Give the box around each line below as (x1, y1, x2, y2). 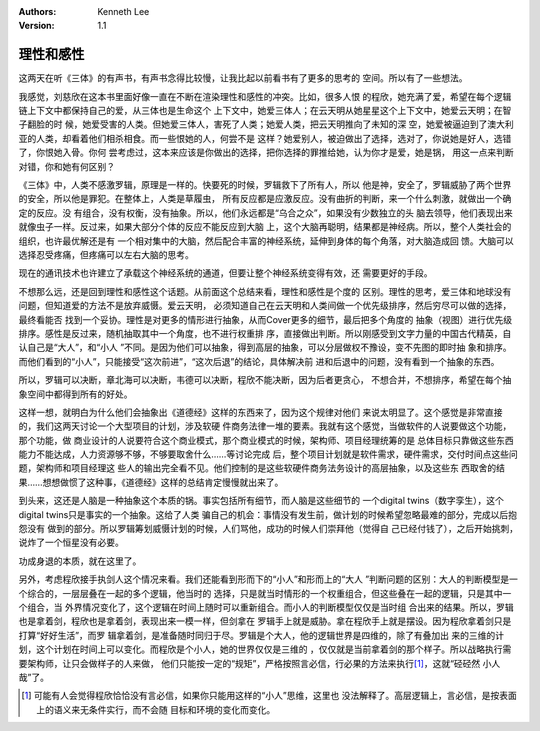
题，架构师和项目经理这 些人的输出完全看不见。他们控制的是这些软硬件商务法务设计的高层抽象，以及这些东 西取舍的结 (18, 462, 505, 474)
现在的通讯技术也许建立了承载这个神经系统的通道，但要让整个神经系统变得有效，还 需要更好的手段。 (18, 267, 433, 279)
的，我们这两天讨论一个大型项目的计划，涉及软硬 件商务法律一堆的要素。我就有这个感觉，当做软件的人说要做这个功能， (18, 420, 512, 432)
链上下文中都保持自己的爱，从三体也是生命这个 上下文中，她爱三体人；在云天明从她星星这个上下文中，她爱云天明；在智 (18, 105, 512, 117)
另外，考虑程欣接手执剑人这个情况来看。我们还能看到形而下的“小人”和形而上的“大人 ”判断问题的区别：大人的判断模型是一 (18, 573, 519, 585)
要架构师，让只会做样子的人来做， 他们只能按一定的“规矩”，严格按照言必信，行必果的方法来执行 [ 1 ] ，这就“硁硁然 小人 (18, 657, 501, 669)
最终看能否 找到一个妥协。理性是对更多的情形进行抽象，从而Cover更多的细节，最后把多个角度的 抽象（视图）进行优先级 (18, 313, 513, 325)
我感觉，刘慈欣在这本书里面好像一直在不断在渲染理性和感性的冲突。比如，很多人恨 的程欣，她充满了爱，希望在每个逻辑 (18, 90, 512, 102)
